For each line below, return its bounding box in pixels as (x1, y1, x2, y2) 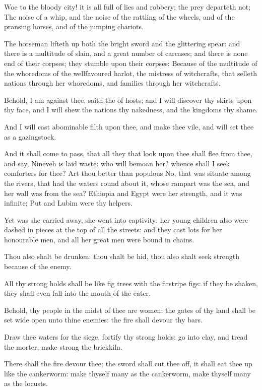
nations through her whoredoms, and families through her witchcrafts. (4, 78, 221, 88)
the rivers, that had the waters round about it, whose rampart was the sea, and (4, 177, 250, 188)
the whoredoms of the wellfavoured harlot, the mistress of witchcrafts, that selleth (4, 68, 257, 78)
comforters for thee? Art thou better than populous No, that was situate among (4, 168, 251, 178)
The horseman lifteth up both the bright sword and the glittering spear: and (4, 38, 240, 48)
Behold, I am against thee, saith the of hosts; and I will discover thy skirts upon (4, 94, 252, 105)
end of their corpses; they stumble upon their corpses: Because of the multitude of (4, 57, 257, 68)
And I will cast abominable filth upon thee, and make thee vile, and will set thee (4, 121, 254, 132)
